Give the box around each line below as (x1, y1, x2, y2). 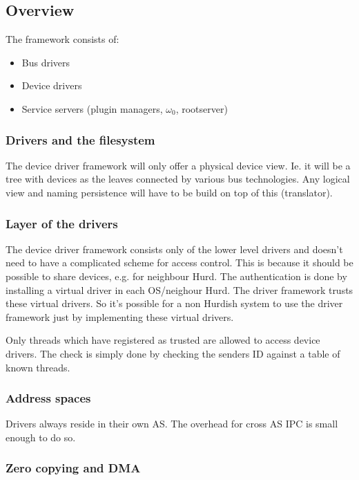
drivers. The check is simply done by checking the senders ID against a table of (6, 346, 340, 360)
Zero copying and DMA (6, 459, 141, 477)
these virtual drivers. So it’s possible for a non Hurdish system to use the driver (6, 296, 343, 311)
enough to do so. (6, 430, 76, 444)
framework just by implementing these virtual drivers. (6, 309, 234, 324)
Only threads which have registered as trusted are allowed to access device (6, 333, 320, 347)
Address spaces (6, 389, 91, 407)
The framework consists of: (6, 32, 119, 46)
